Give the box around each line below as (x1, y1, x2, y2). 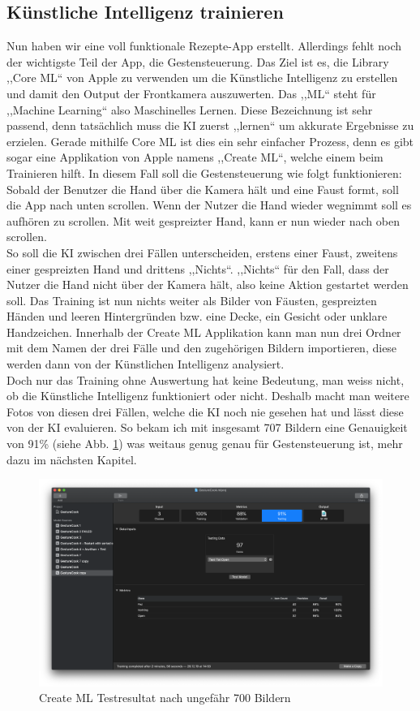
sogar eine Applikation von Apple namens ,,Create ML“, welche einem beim (6, 149, 384, 166)
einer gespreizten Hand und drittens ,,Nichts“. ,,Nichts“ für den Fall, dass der (6, 260, 389, 277)
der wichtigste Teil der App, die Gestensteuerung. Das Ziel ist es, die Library (6, 53, 389, 70)
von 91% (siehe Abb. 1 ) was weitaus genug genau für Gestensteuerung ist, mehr (6, 435, 403, 452)
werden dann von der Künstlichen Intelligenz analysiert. (6, 355, 285, 373)
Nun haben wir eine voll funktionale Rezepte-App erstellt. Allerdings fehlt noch (6, 37, 402, 54)
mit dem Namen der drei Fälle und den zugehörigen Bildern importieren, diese (6, 339, 397, 356)
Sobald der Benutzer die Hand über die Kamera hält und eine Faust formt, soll (6, 180, 399, 197)
